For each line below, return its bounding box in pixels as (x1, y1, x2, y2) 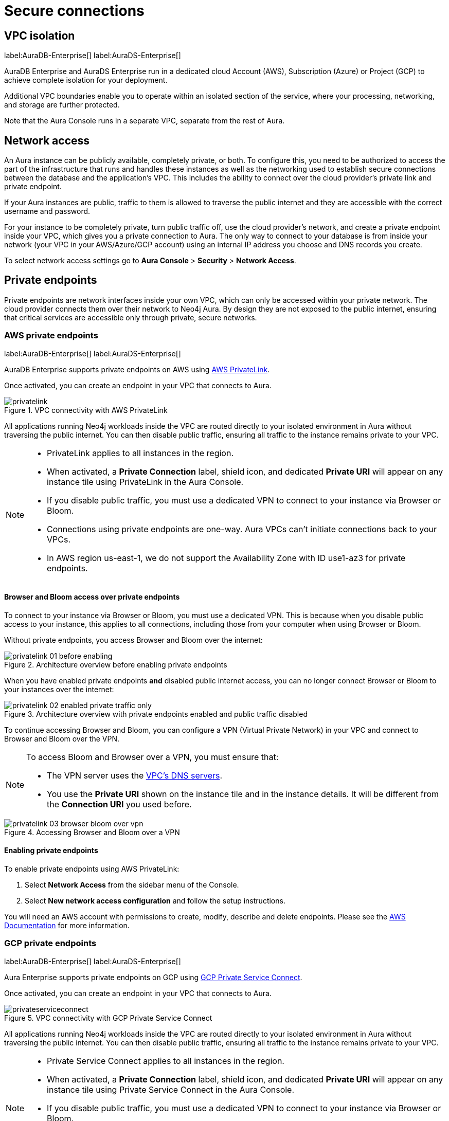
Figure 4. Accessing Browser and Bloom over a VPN (4, 827, 180, 837)
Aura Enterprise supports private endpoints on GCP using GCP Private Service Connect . (4, 972, 302, 982)
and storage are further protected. (4, 100, 120, 110)
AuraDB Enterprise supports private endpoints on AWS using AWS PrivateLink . (4, 365, 270, 374)
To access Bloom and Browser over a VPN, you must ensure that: (26, 751, 279, 762)
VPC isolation (4, 29, 75, 42)
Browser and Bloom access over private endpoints (4, 592, 180, 602)
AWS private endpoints (4, 330, 98, 341)
